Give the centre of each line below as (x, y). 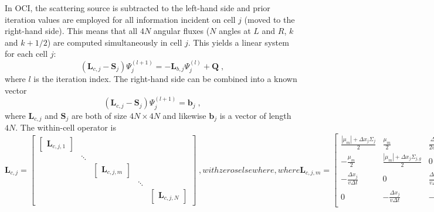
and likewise (184, 115)
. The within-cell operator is (66, 127)
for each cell (26, 54)
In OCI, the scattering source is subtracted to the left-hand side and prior (138, 8)
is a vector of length (255, 115)
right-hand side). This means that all (71, 31)
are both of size (99, 115)
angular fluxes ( (182, 31)
